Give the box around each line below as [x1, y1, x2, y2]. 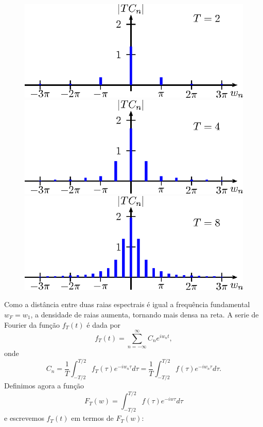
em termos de [71, 413, 114, 423]
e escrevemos [4, 413, 44, 423]
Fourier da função [4, 319, 60, 330]
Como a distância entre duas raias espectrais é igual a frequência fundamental [4, 299, 250, 310]
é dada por [86, 319, 121, 330]
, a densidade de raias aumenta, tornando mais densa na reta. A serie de [30, 309, 259, 319]
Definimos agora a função [4, 380, 84, 391]
